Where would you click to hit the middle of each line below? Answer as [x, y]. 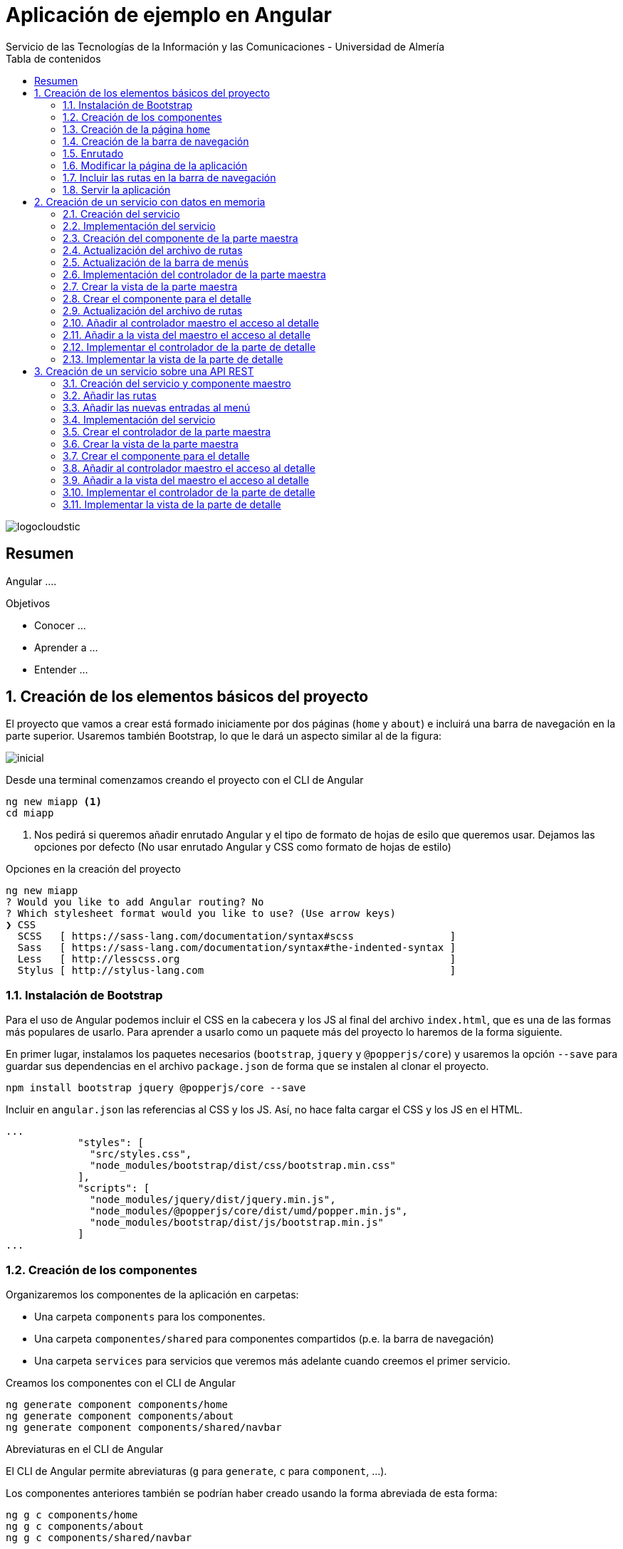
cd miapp [30, 813]
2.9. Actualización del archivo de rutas [153, 310]
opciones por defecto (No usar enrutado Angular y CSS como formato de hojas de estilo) [243, 847]
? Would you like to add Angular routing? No [135, 902]
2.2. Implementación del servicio [139, 226]
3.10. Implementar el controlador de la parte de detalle [189, 492]
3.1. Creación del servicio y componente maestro [177, 383]
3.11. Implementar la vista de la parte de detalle [172, 504]
